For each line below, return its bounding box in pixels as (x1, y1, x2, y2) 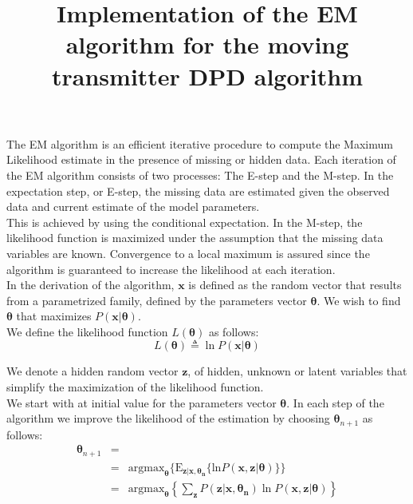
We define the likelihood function (6, 323, 168, 339)
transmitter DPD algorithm (52, 59, 363, 92)
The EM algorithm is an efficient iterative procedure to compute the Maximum (6, 135, 393, 152)
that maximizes (16, 308, 92, 324)
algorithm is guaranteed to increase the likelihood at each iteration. (6, 260, 336, 277)
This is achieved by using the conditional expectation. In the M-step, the (6, 213, 363, 230)
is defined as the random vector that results (188, 276, 402, 293)
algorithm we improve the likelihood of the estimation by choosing (6, 410, 330, 427)
